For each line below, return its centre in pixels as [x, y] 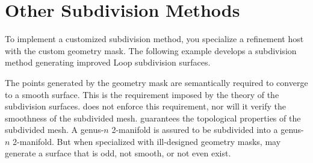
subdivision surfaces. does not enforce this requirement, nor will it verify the [145, 106]
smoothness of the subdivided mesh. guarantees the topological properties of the [153, 118]
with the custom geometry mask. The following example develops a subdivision [151, 50]
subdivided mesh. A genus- [54, 130]
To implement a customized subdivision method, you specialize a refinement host [154, 39]
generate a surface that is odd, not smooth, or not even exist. [118, 153]
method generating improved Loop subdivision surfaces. [108, 62]
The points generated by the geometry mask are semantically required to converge [156, 82]
